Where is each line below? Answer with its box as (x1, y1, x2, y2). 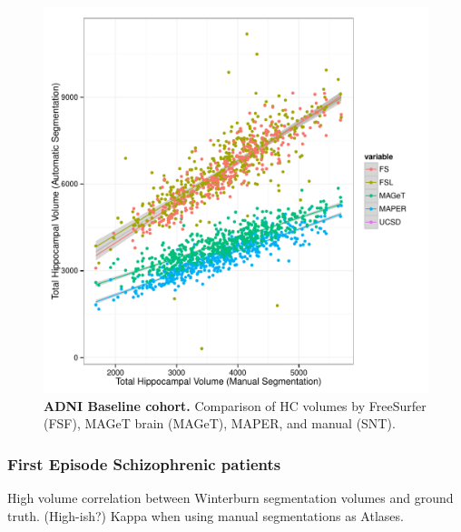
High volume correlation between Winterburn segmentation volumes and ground (7, 488, 454, 507)
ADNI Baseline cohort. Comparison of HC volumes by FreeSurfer (44, 396, 427, 415)
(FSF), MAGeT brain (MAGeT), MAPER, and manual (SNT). (44, 414, 396, 433)
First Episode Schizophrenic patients (7, 452, 281, 475)
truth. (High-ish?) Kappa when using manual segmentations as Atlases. (7, 506, 404, 525)
